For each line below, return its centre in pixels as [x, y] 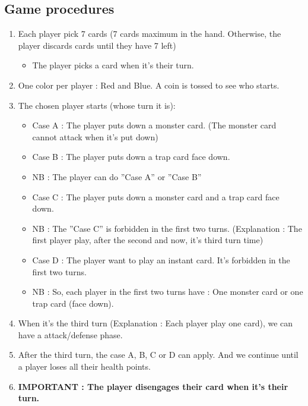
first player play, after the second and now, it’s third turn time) [148, 240]
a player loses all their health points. [84, 366]
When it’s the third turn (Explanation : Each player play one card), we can [155, 323]
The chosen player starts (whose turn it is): [97, 105]
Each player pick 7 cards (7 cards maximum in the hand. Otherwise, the [150, 34]
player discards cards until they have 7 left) [97, 45]
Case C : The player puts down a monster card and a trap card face [156, 196]
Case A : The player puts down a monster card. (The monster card [154, 125]
